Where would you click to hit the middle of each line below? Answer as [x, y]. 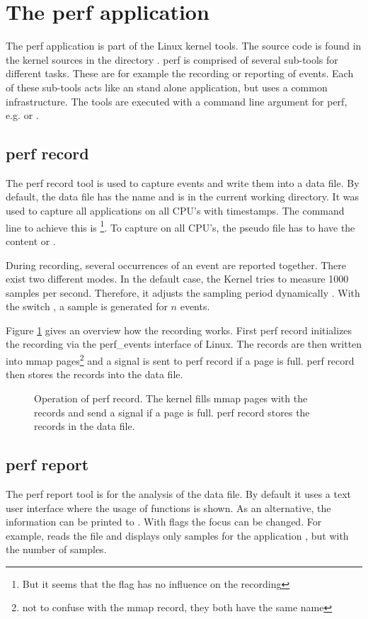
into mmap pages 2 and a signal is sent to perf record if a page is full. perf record [180, 359]
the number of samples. [56, 549]
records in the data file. [85, 426]
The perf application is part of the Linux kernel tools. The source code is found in [184, 46]
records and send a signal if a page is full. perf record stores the [172, 412]
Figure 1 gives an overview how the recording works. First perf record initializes [179, 330]
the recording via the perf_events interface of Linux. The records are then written [184, 344]
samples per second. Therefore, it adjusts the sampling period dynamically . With [183, 292]
